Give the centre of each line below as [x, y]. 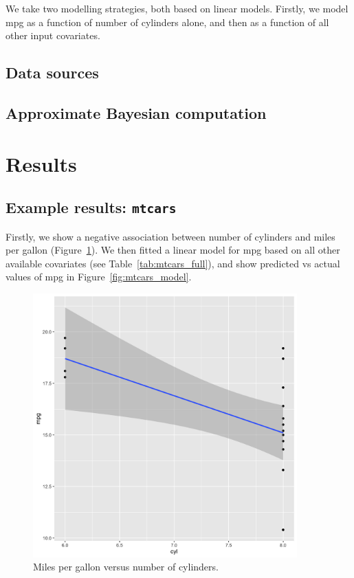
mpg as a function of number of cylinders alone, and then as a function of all [167, 22]
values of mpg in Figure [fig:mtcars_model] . [99, 277]
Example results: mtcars [91, 207]
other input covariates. [53, 35]
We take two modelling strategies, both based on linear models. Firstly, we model [177, 8]
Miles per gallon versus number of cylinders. [126, 567]
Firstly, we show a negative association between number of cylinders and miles [170, 236]
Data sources [52, 73]
